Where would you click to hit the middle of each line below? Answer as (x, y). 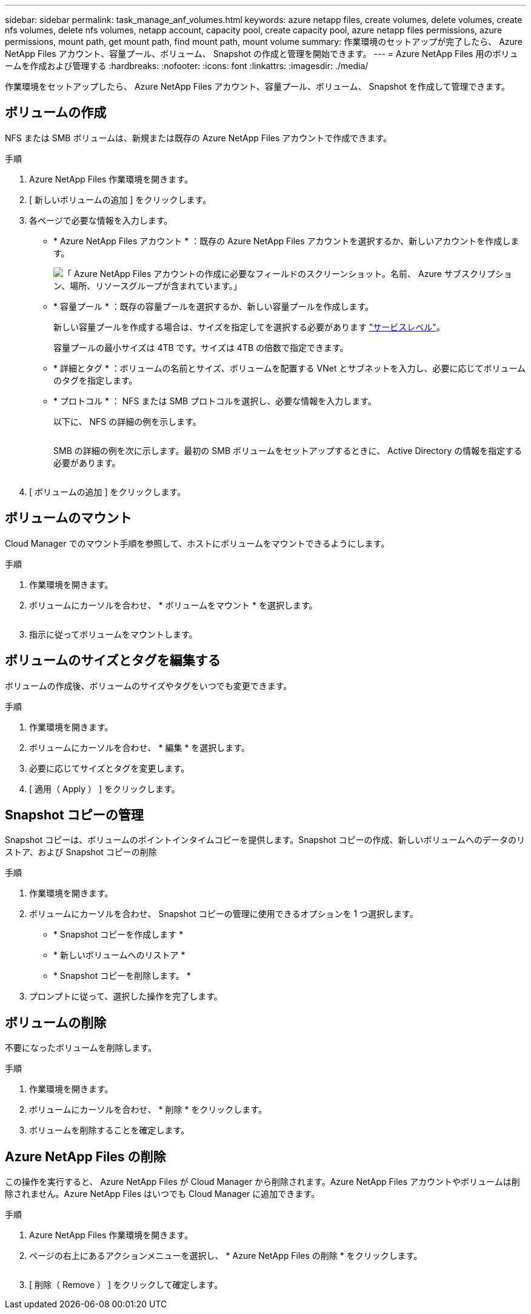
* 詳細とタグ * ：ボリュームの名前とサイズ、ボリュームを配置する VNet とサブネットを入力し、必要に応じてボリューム (289, 368)
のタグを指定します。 (95, 380)
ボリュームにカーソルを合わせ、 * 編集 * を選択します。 (139, 747)
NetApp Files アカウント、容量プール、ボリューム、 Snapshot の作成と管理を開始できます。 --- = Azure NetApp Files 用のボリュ (262, 54)
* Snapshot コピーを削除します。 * (122, 976)
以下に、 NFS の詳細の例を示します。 (127, 421)
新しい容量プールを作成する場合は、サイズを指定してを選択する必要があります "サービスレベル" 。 (249, 327)
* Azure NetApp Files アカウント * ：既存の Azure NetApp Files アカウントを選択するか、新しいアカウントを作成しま (286, 241)
